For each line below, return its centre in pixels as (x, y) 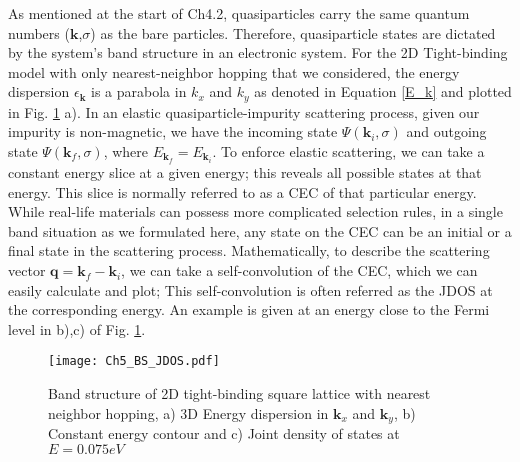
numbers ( (39, 32)
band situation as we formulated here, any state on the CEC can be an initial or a (260, 230)
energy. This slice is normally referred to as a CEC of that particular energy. (242, 191)
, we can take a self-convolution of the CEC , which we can (299, 270)
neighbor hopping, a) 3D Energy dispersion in (188, 412)
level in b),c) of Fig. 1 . (77, 328)
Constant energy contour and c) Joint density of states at (224, 433)
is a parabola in (139, 91)
